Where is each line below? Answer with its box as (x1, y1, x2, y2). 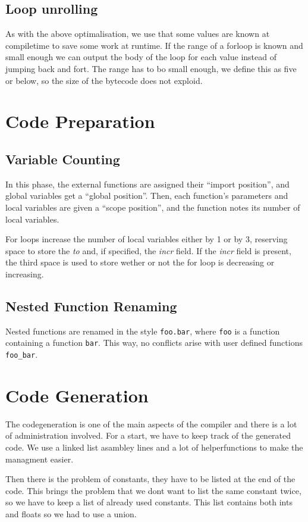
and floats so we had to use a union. (5, 507, 137, 520)
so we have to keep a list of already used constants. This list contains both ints (5, 496, 293, 508)
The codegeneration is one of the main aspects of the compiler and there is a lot (5, 417, 297, 430)
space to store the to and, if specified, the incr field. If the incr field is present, (5, 244, 291, 257)
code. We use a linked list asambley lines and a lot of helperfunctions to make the (5, 440, 303, 453)
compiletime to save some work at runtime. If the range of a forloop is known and (5, 39, 303, 51)
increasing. (5, 267, 44, 280)
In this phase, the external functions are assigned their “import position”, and (5, 177, 290, 190)
